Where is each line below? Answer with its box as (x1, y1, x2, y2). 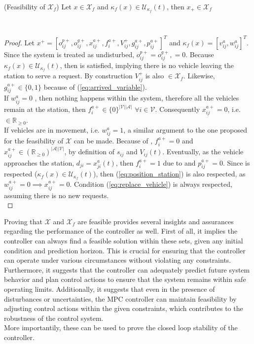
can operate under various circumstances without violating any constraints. (4, 255, 231, 265)
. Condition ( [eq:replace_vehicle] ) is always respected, (70, 179, 232, 189)
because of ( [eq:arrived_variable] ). (43, 81, 147, 92)
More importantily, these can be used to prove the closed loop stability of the (4, 322, 238, 333)
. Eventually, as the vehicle (162, 146, 244, 157)
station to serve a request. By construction (4, 70, 133, 81)
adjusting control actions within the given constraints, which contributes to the (4, 303, 243, 313)
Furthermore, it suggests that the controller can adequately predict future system (4, 264, 250, 275)
